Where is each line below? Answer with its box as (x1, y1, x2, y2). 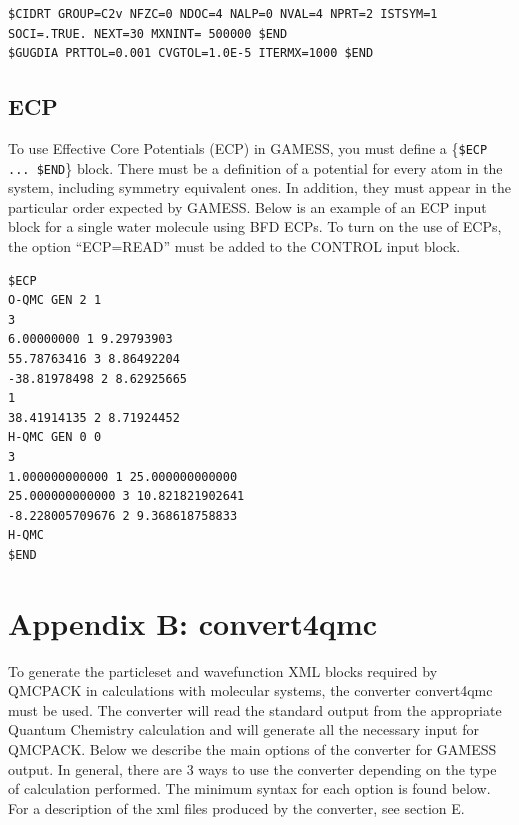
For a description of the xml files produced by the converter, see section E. (8, 797, 465, 818)
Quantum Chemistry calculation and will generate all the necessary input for (8, 719, 479, 740)
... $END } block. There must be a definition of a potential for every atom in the (8, 157, 503, 178)
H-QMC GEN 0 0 (8, 430, 102, 445)
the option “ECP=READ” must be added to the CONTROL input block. (8, 236, 461, 257)
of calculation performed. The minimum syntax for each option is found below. (8, 778, 491, 799)
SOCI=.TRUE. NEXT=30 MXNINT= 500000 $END (8, 26, 288, 41)
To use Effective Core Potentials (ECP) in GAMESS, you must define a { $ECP (8, 137, 488, 158)
